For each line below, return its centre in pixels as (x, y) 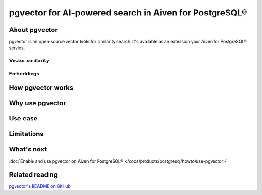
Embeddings (24, 74)
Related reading (33, 175)
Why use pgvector (37, 103)
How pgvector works (41, 88)
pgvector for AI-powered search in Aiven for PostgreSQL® (128, 13)
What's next (28, 149)
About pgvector (33, 30)
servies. (17, 48)
